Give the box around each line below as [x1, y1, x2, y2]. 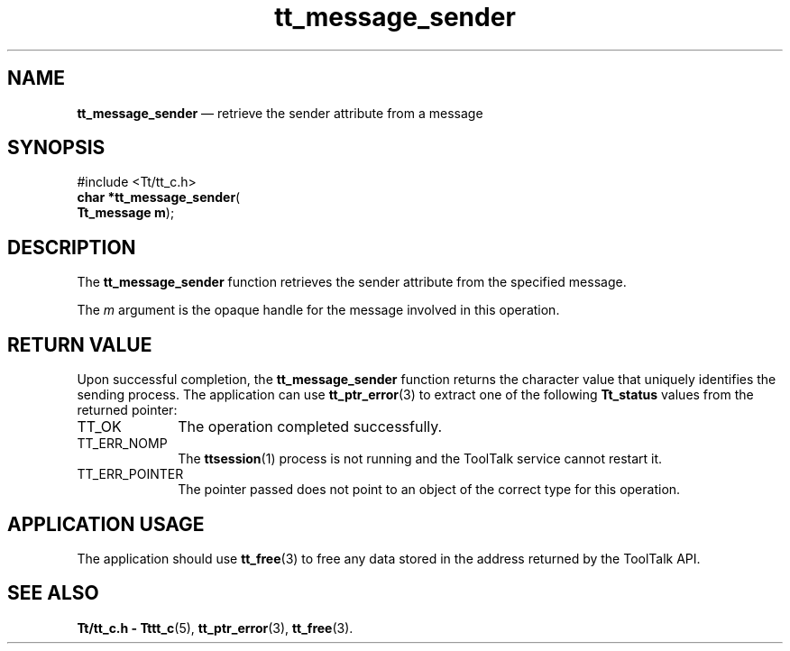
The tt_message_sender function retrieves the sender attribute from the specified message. [77, 274, 627, 290]
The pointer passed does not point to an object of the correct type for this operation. [178, 481, 681, 498]
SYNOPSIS [7, 136, 106, 160]
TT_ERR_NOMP [77, 436, 168, 452]
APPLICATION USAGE [7, 512, 205, 536]
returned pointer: [77, 402, 178, 418]
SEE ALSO [7, 582, 99, 605]
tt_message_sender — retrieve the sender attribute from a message [77, 105, 483, 121]
